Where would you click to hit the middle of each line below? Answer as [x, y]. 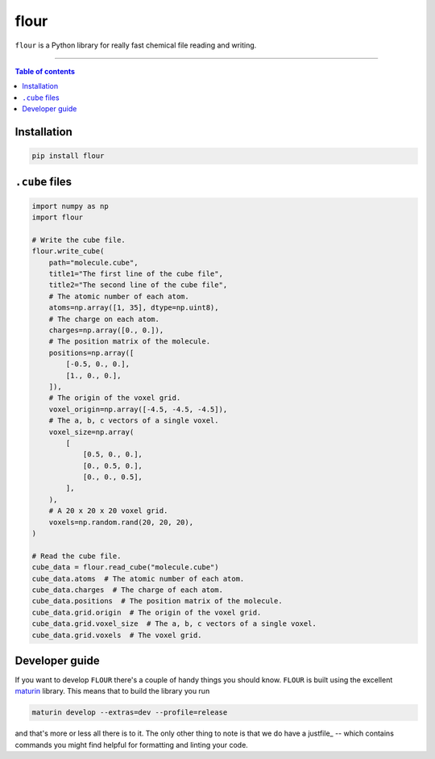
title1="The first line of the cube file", [136, 274]
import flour [58, 217]
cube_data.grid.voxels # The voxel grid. [117, 635]
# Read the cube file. [77, 556]
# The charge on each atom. [104, 319]
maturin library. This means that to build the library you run [112, 691]
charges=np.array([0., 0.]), [106, 330]
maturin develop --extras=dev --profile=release [130, 713]
